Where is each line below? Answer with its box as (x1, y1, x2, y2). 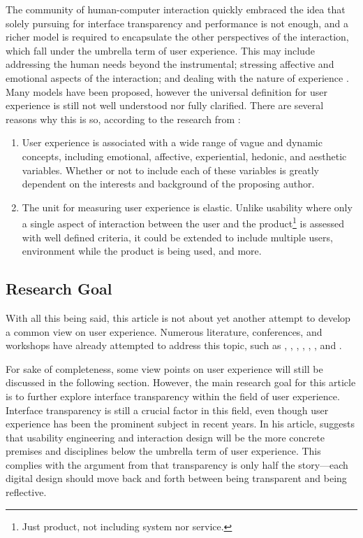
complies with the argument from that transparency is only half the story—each (6, 457, 348, 472)
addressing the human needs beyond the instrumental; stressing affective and (6, 57, 334, 71)
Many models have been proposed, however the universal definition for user (6, 84, 327, 99)
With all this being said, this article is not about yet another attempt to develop (6, 310, 350, 325)
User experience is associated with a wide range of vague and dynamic (22, 135, 323, 150)
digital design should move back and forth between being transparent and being (6, 471, 347, 486)
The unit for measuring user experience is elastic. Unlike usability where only (22, 199, 353, 214)
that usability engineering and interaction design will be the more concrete (6, 430, 325, 444)
